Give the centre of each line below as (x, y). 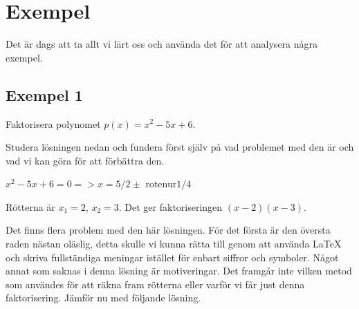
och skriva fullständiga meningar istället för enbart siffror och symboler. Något (172, 257)
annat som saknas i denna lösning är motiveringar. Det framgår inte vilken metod (179, 271)
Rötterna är (30, 206)
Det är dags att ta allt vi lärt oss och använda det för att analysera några (162, 44)
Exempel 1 (44, 94)
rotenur (161, 184)
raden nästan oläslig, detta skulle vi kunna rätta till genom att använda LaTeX (174, 244)
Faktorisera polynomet (53, 123)
